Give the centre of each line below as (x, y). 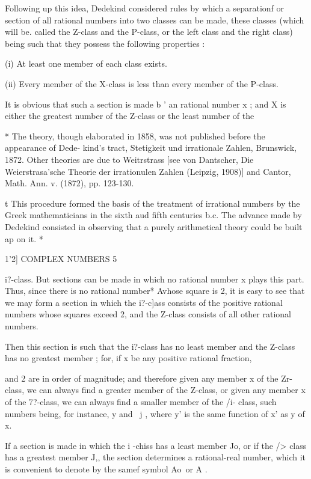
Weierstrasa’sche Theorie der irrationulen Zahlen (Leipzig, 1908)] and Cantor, (148, 171)
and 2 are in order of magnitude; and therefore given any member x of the (142, 378)
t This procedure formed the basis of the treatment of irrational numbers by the (152, 203)
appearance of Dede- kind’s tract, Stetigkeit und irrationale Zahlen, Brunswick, (151, 148)
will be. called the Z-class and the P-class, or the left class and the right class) (149, 32)
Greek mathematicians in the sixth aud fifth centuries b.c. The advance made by (153, 215)
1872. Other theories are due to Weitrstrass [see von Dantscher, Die (129, 159)
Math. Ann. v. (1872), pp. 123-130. (69, 183)
